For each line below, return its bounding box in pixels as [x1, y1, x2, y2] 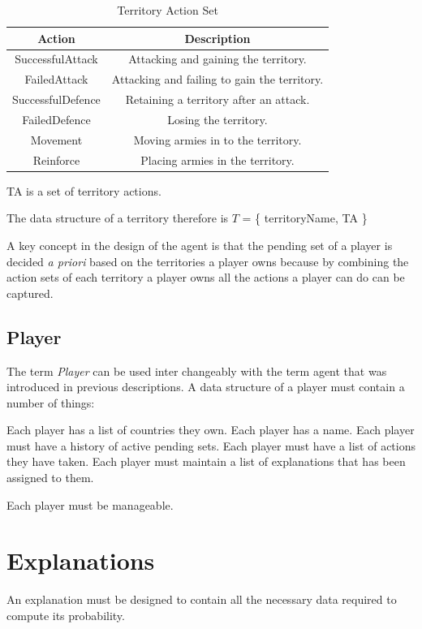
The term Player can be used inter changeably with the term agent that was [6, 362, 387, 379]
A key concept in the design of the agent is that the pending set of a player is [6, 236, 393, 253]
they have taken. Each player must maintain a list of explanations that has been [6, 453, 406, 470]
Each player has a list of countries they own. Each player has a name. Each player [6, 421, 415, 438]
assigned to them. [6, 469, 94, 486]
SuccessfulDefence [12, 91, 101, 108]
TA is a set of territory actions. [6, 182, 161, 199]
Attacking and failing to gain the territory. [111, 71, 324, 88]
